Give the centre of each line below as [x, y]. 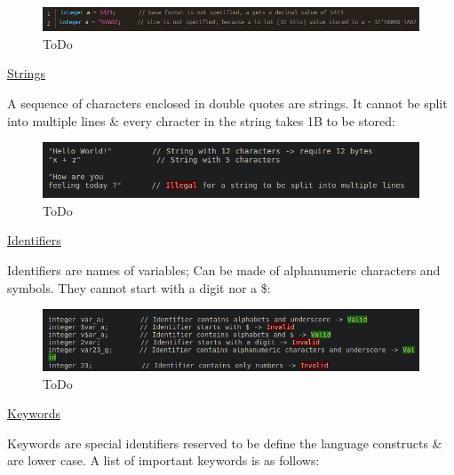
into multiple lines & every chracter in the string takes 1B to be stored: [201, 120]
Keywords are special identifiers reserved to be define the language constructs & [225, 443]
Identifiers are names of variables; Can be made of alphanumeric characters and [224, 270]
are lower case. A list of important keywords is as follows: [163, 460]
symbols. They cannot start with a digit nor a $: [139, 287]
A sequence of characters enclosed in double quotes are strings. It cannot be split [227, 103]
